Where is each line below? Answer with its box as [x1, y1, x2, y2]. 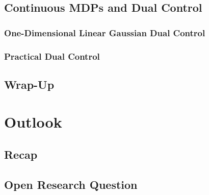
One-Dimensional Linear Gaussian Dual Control [4, 26, 205, 39]
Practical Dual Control [4, 50, 100, 62]
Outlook [4, 111, 62, 132]
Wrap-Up [4, 76, 55, 92]
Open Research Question [4, 176, 138, 192]
